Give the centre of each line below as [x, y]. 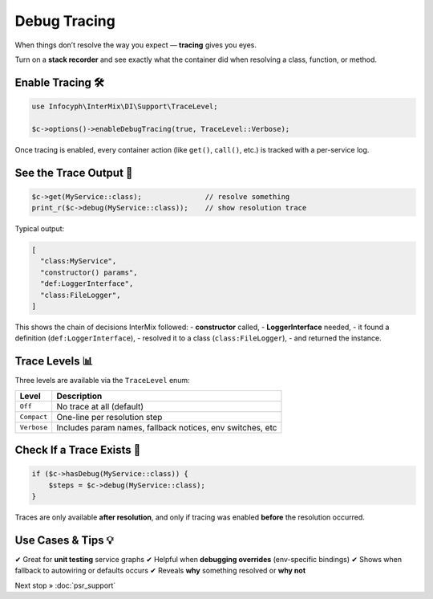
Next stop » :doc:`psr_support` [65, 585]
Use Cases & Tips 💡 [64, 540]
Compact [34, 417]
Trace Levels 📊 [54, 361]
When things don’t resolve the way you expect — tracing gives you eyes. [136, 45]
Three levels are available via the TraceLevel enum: [102, 381]
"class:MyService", [79, 261]
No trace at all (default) [100, 406]
